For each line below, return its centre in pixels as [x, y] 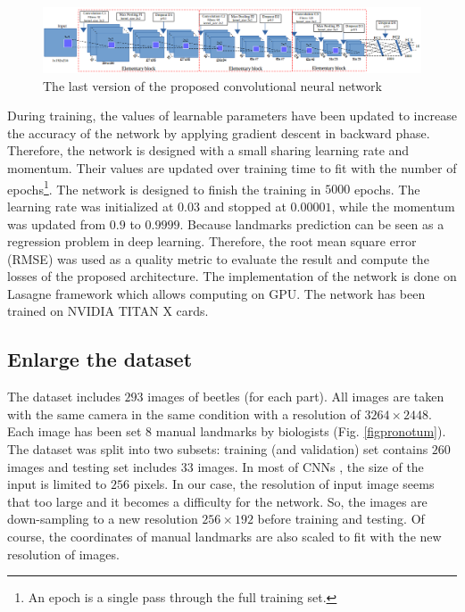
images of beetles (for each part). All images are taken [296, 397]
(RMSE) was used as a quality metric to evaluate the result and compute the [218, 258]
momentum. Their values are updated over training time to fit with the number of [232, 168]
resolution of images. [63, 554]
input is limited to [57, 484]
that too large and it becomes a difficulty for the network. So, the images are [217, 501]
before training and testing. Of [341, 519]
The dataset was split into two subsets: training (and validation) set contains [218, 449]
